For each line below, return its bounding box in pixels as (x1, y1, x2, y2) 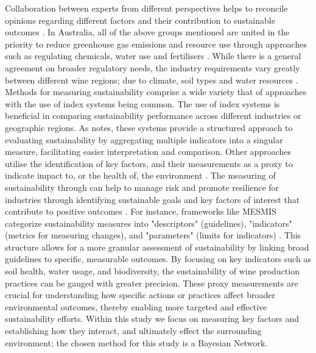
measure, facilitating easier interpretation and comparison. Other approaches (5, 145, 291, 158)
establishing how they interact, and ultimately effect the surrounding (5, 324, 262, 337)
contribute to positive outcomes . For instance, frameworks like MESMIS (5, 205, 276, 218)
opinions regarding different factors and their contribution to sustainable (5, 13, 275, 26)
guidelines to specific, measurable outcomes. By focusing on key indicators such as (5, 252, 311, 265)
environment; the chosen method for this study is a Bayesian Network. (5, 336, 268, 349)
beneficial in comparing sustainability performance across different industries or (5, 109, 301, 122)
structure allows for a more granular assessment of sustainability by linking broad (5, 240, 309, 253)
